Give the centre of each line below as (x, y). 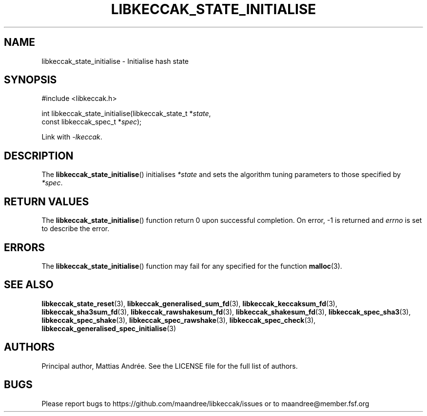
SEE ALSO (29, 285)
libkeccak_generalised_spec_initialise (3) (109, 328)
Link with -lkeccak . (72, 137)
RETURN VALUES (47, 201)
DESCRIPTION (39, 156)
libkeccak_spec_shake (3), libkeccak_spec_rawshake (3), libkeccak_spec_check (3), (179, 320)
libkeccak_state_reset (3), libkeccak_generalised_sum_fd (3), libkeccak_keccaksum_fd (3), (189, 303)
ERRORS (25, 247)
